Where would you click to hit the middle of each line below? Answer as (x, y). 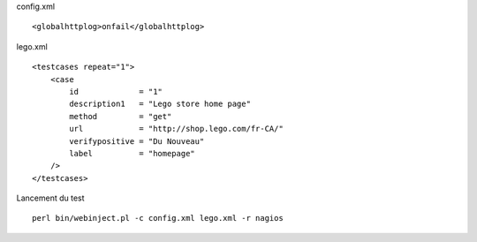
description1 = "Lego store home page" (160, 104)
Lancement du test (50, 198)
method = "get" (121, 116)
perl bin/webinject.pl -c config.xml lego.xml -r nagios (158, 218)
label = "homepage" (132, 153)
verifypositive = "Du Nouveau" (137, 141)
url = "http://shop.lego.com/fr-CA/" (177, 129)
